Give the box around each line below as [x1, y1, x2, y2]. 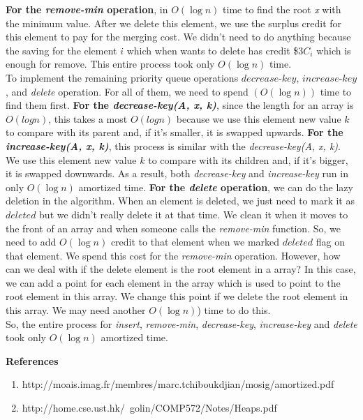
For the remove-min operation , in [6, 2, 168, 16]
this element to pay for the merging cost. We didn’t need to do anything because [6, 29, 351, 44]
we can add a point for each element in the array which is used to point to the [6, 275, 341, 290]
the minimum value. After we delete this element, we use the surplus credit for [6, 15, 342, 30]
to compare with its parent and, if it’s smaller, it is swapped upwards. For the [6, 125, 343, 140]
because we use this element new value [176, 111, 341, 126]
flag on [316, 234, 346, 249]
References [6, 353, 59, 368]
